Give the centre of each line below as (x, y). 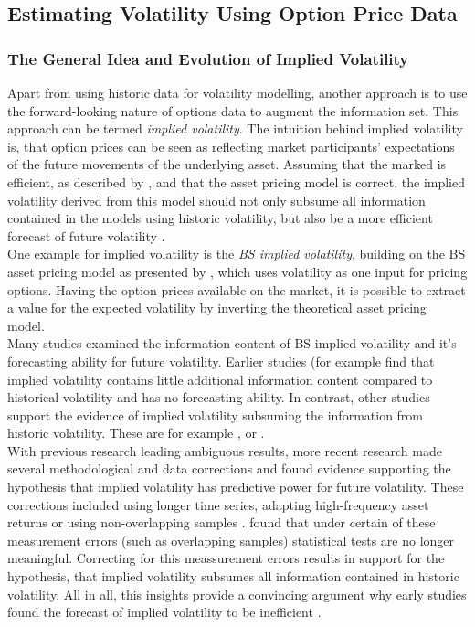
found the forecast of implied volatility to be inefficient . (164, 612)
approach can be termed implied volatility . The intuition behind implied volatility (235, 128)
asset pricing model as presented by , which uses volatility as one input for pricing (237, 271)
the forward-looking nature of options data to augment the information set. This (233, 110)
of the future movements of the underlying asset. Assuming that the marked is (227, 164)
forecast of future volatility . (86, 235)
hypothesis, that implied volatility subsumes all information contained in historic (233, 576)
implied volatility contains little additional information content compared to (220, 379)
